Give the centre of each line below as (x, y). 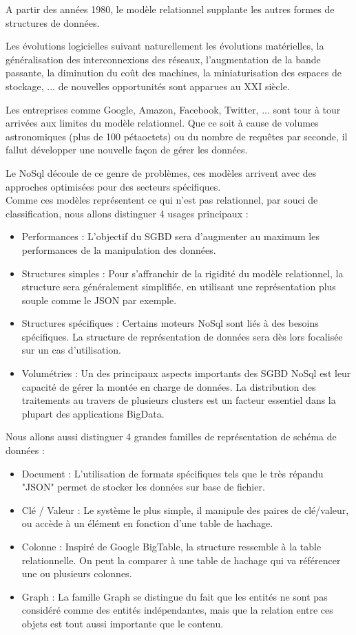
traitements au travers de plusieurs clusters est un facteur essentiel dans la (179, 400)
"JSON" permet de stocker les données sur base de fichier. (143, 487)
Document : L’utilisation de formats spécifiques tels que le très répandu (172, 473)
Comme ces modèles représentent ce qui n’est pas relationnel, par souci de (162, 200)
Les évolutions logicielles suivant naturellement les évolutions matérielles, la (165, 46)
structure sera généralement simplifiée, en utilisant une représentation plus (179, 287)
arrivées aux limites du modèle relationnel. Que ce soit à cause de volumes (162, 123)
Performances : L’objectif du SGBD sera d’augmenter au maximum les (170, 236)
